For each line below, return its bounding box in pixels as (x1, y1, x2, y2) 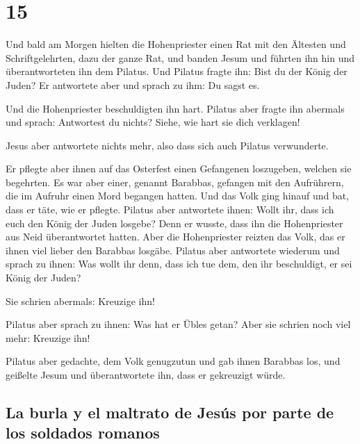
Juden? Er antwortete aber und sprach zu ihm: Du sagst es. (6, 77, 260, 92)
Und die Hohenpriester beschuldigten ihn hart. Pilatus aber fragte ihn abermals (6, 101, 345, 115)
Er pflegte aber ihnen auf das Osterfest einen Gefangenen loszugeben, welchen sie (6, 161, 352, 176)
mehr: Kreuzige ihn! (6, 330, 90, 345)
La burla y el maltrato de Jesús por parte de (6, 401, 334, 422)
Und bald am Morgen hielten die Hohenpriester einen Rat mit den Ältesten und (6, 37, 346, 51)
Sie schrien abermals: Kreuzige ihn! (6, 293, 155, 308)
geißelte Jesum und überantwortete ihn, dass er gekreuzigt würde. (6, 368, 286, 381)
